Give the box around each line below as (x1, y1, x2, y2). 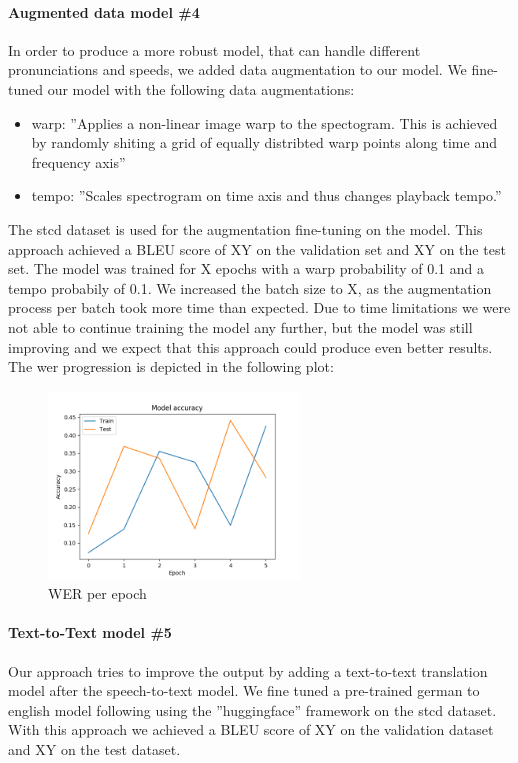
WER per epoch (48, 583, 147, 604)
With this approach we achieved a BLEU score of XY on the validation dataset (8, 719, 494, 740)
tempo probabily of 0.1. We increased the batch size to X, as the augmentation (8, 277, 492, 298)
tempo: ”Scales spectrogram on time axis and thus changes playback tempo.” (31, 185, 502, 206)
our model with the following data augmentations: (47, 78, 355, 99)
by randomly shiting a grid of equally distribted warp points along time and (31, 132, 497, 153)
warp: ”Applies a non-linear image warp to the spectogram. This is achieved (31, 112, 498, 133)
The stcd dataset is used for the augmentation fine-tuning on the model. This (8, 218, 483, 239)
